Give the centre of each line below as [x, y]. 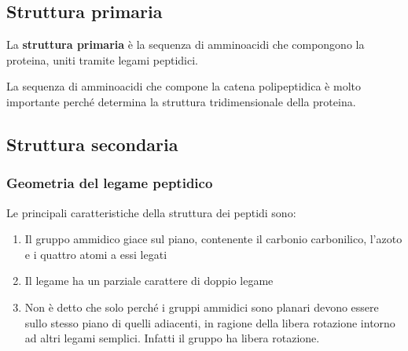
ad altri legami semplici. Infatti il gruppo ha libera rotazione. [172, 338]
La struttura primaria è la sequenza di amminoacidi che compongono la [186, 44]
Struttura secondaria [92, 144]
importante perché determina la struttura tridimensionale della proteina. [181, 101]
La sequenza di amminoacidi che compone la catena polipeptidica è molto [184, 86]
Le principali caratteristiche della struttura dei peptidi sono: [151, 212]
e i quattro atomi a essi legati [96, 254]
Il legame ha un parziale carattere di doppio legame [149, 281]
